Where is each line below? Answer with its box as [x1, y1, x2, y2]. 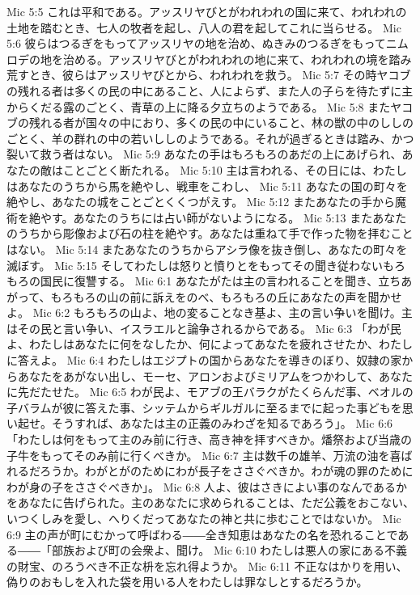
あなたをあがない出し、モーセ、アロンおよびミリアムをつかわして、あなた [17, 367, 413, 384]
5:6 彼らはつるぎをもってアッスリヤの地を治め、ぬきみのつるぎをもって [6, 35, 386, 52]
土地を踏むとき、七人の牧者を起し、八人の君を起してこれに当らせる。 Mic [6, 19, 401, 36]
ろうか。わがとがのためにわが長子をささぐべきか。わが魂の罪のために [40, 462, 414, 479]
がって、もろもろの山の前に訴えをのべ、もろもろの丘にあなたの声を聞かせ [6, 288, 402, 305]
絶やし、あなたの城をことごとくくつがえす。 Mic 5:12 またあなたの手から [6, 193, 396, 210]
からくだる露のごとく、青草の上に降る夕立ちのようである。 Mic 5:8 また [6, 98, 391, 115]
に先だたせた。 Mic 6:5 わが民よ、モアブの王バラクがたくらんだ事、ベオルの [6, 383, 414, 400]
